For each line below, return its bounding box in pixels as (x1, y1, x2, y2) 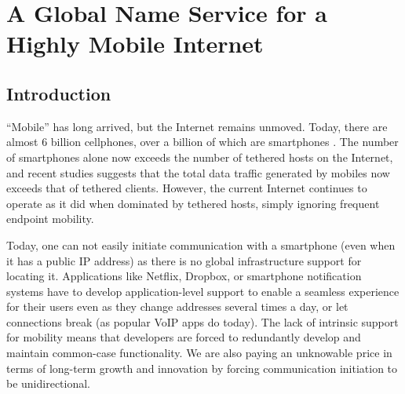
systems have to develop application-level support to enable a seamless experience (6, 283, 400, 299)
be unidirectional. (6, 375, 91, 392)
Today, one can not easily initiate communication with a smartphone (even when (6, 236, 396, 253)
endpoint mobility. (6, 210, 94, 227)
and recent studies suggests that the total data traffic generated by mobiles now (6, 164, 390, 181)
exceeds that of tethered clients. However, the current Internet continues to (6, 180, 367, 196)
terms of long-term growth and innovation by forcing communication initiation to (6, 359, 398, 376)
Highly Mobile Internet (6, 27, 264, 60)
